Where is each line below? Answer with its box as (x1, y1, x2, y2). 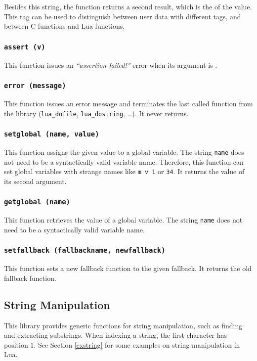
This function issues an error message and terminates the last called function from (4, 98, 253, 108)
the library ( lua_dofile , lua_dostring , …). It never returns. (4, 108, 189, 118)
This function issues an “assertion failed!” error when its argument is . (4, 59, 217, 70)
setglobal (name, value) (4, 130, 99, 138)
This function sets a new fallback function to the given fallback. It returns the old (4, 263, 252, 273)
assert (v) (4, 43, 45, 51)
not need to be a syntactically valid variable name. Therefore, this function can (4, 156, 244, 167)
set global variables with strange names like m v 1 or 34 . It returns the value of (4, 166, 245, 177)
